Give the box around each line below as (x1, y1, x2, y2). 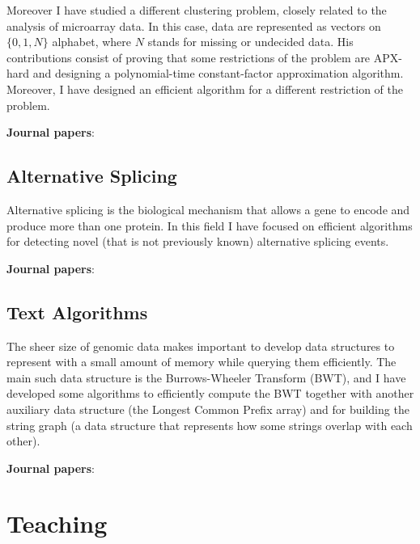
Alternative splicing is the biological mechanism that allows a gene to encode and (6, 200, 410, 217)
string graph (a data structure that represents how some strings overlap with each (6, 416, 413, 433)
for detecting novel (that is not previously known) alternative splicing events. (6, 233, 389, 250)
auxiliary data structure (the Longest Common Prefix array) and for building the (6, 400, 409, 417)
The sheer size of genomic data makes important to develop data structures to (6, 337, 395, 354)
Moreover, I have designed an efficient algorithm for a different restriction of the (6, 80, 404, 97)
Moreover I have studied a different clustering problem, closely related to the (6, 2, 387, 18)
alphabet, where (52, 33, 132, 50)
